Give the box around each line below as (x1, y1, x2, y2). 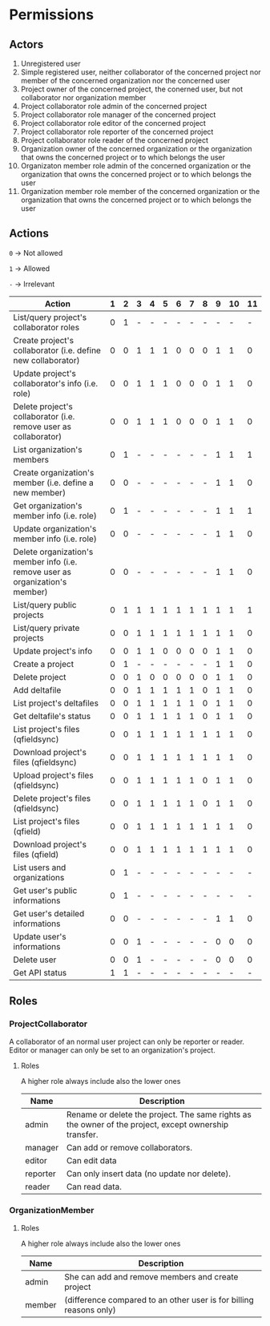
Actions (9, 227, 49, 241)
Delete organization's (13, 546, 94, 557)
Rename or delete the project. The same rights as (66, 1109, 252, 1120)
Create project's (13, 334, 75, 346)
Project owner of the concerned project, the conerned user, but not (20, 84, 244, 94)
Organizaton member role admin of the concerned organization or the (20, 161, 252, 170)
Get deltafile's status (13, 710, 91, 722)
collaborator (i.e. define (13, 345, 101, 356)
